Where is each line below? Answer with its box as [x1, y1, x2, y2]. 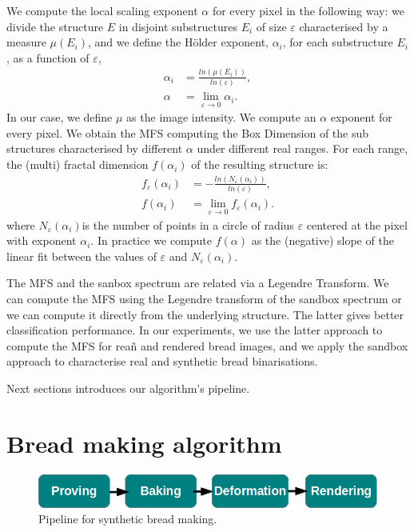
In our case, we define [6, 109, 113, 126]
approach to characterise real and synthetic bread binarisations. [6, 353, 318, 370]
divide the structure [6, 18, 104, 34]
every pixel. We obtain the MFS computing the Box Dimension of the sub [6, 124, 369, 141]
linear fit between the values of [6, 247, 157, 264]
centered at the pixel [306, 216, 408, 233]
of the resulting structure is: [191, 156, 328, 173]
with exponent [6, 232, 77, 249]
